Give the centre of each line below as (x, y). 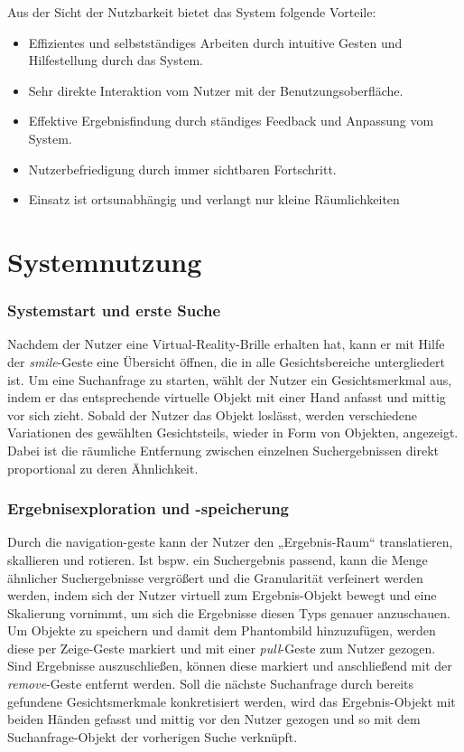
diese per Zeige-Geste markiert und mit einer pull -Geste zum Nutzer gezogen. (222, 648)
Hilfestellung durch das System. (116, 60)
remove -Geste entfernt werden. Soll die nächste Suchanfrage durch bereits (211, 684)
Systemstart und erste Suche (114, 310)
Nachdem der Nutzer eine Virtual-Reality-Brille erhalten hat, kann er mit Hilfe (226, 344)
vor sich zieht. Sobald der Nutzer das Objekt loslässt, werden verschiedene (213, 414)
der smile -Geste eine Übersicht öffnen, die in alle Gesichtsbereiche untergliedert (226, 361)
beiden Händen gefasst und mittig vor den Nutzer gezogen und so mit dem (214, 719)
